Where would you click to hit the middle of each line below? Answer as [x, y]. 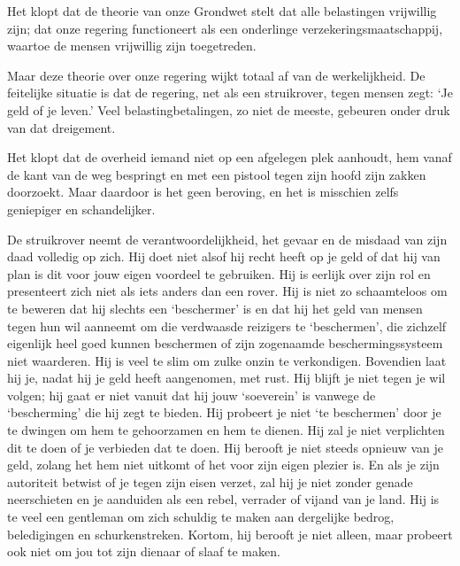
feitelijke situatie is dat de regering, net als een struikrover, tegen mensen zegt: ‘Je [230, 93]
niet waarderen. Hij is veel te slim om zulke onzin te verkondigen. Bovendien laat [227, 360]
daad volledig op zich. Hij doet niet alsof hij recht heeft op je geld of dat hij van [224, 256]
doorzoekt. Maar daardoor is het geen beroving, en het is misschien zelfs [203, 192]
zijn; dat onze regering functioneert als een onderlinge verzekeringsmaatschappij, [225, 28]
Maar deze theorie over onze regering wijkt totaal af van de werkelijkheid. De [216, 75]
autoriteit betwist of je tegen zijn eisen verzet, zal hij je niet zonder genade [210, 481]
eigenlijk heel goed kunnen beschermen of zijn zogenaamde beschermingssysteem [225, 343]
